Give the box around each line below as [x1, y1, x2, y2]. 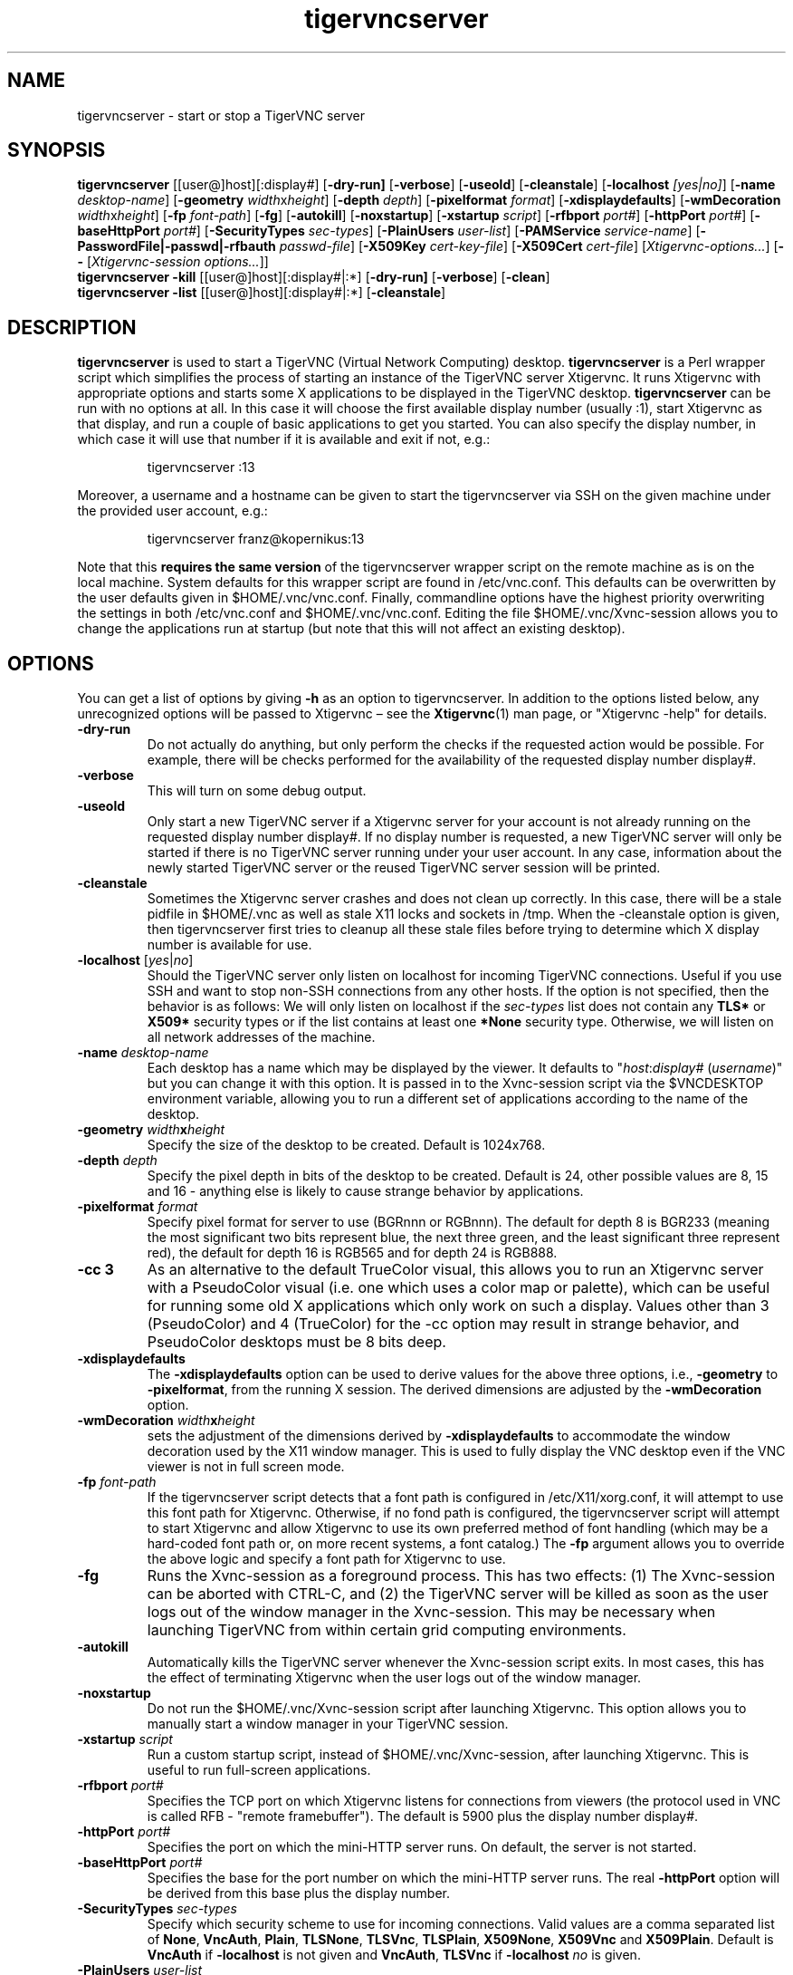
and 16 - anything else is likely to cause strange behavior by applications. [147, 1183, 584, 1199]
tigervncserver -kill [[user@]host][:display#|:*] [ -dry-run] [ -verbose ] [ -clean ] [77, 269, 550, 285]
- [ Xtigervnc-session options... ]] [77, 254, 269, 270]
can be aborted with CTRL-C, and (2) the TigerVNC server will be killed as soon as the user [147, 1585, 769, 1604]
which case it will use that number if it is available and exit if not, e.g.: [77, 431, 491, 448]
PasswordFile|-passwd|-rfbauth [77, 238, 276, 255]
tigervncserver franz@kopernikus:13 [147, 531, 365, 547]
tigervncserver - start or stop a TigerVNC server [77, 107, 366, 123]
